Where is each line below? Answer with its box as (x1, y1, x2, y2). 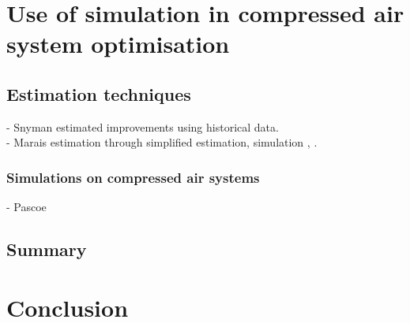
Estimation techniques (6, 81, 191, 106)
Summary (6, 237, 87, 262)
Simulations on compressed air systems (6, 167, 260, 187)
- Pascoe (6, 199, 47, 215)
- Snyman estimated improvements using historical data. (6, 118, 279, 135)
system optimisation (6, 28, 230, 60)
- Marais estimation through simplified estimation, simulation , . (6, 134, 318, 150)
